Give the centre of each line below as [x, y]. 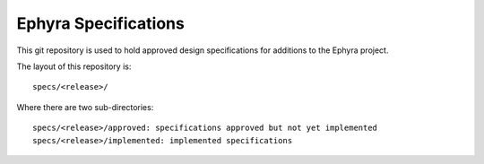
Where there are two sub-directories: [85, 107]
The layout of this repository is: [74, 66]
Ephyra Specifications [101, 23]
